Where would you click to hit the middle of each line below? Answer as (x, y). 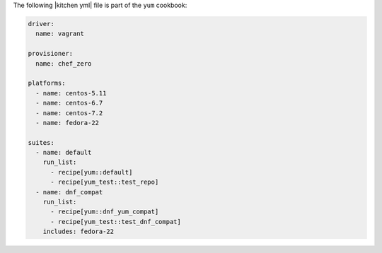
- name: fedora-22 (67, 123)
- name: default (64, 153)
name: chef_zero (64, 63)
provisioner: (51, 54)
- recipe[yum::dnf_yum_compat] (105, 212)
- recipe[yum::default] (92, 172)
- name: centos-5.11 (71, 93)
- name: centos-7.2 (69, 113)
